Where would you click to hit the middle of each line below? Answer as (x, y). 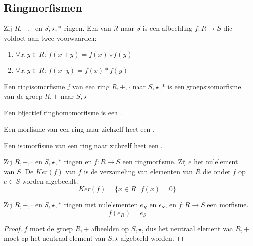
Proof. (13, 228)
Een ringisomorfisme (34, 86)
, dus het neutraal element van (187, 228)
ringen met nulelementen (101, 205)
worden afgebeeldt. (50, 181)
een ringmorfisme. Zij (154, 162)
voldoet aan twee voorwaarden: (50, 37)
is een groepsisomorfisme (204, 86)
